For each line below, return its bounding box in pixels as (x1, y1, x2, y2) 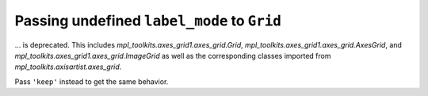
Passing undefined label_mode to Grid (14, 12, 281, 29)
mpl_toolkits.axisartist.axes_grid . (14, 62, 122, 71)
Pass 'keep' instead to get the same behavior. (14, 76, 169, 86)
